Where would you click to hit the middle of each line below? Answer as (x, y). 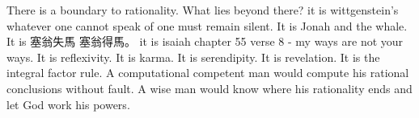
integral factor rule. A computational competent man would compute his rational (208, 73)
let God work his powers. (68, 104)
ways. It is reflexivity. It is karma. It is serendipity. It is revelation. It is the (193, 57)
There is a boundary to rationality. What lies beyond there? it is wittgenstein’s (203, 10)
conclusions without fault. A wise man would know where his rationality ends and (209, 88)
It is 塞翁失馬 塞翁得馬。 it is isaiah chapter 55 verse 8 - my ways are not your (205, 41)
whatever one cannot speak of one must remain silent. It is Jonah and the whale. (207, 25)
